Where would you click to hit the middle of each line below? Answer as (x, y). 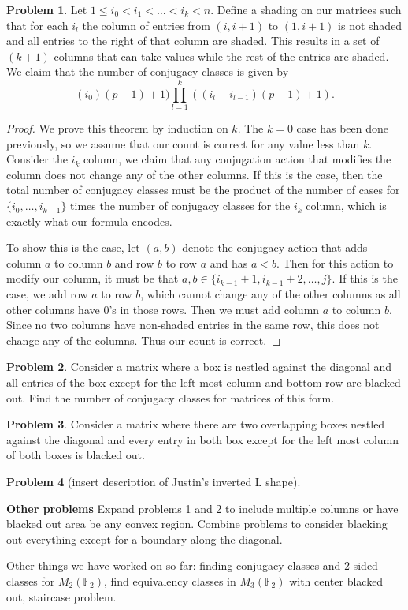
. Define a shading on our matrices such (306, 9)
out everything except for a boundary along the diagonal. (145, 539)
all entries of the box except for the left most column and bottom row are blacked (204, 382)
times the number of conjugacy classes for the (180, 206)
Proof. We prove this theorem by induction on (117, 128)
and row (134, 262)
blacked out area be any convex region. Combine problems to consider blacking (197, 524)
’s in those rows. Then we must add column (214, 309)
